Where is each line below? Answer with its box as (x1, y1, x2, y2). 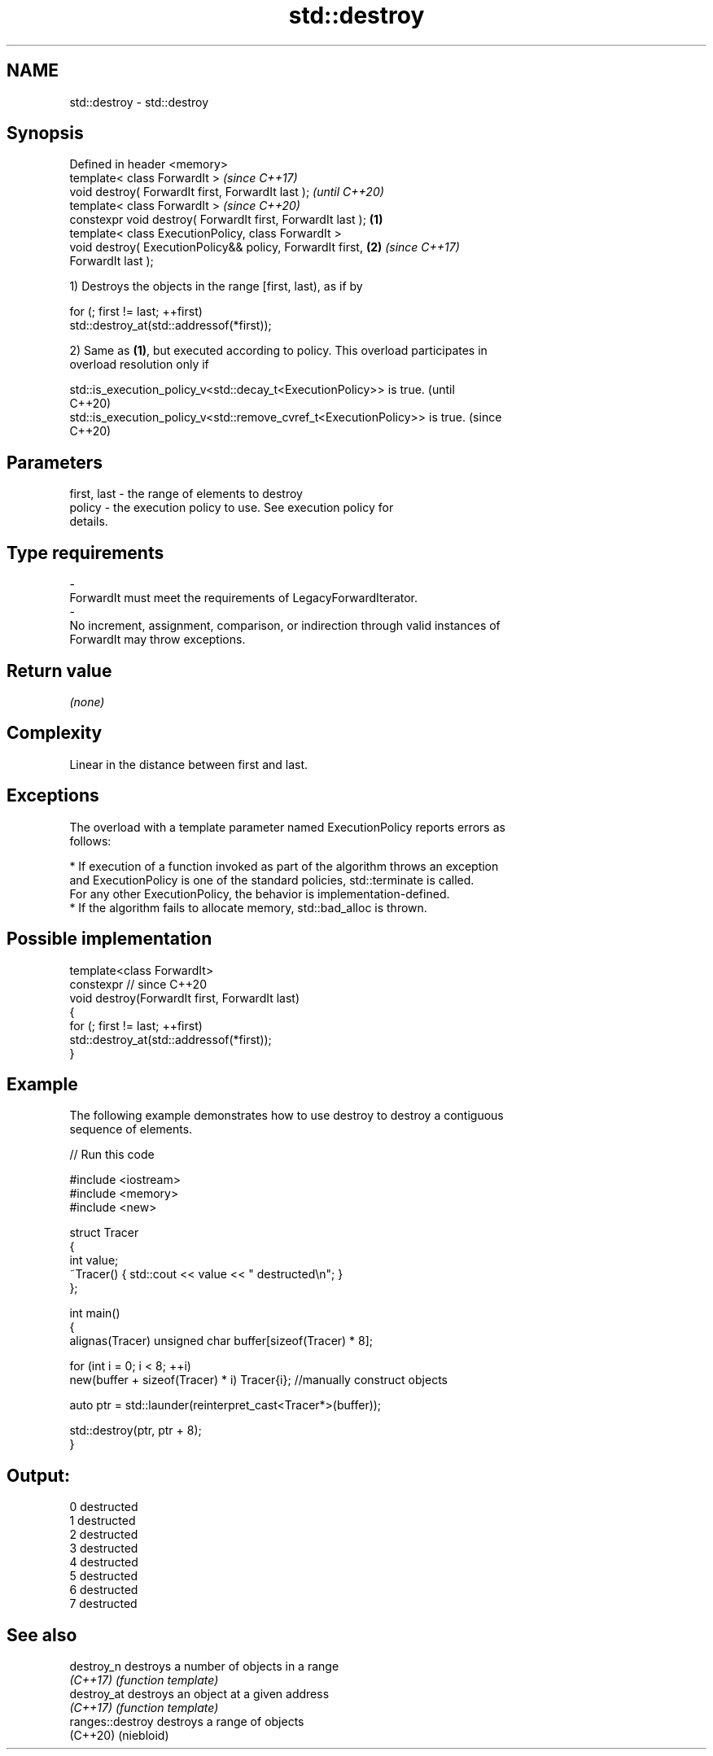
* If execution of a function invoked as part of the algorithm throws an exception (69, 858, 499, 873)
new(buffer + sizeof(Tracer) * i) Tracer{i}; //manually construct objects (69, 1373, 448, 1387)
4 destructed (69, 1555, 138, 1570)
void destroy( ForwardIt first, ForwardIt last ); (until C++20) (69, 185, 384, 199)
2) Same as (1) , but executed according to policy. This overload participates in (69, 343, 488, 358)
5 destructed (69, 1569, 138, 1583)
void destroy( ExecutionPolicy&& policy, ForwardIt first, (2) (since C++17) (69, 240, 460, 255)
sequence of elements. (69, 1122, 193, 1137)
